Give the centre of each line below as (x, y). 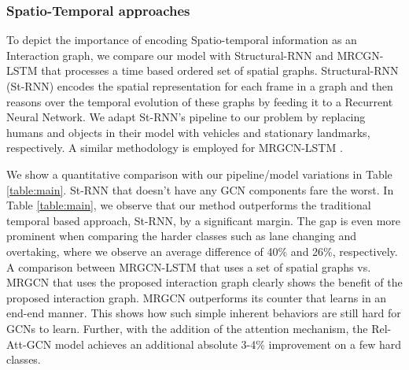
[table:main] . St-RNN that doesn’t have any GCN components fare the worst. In (200, 189)
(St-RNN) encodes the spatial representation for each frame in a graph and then (200, 86)
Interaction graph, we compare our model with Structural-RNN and (170, 55)
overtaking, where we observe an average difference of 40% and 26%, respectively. (202, 251)
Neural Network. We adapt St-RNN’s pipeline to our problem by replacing (186, 117)
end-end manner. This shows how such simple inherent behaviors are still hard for (204, 313)
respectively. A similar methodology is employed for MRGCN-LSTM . (175, 148)
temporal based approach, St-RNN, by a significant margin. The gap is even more (204, 220)
